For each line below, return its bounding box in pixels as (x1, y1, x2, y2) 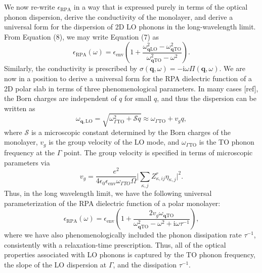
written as (4, 103, 35, 113)
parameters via (4, 157, 50, 167)
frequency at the (4, 147, 55, 157)
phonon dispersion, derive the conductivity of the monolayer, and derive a (4, 11, 233, 22)
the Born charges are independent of (4, 93, 117, 104)
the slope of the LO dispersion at (4, 259, 107, 269)
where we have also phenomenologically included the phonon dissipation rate (4, 229, 242, 240)
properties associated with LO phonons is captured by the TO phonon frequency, (4, 249, 255, 260)
